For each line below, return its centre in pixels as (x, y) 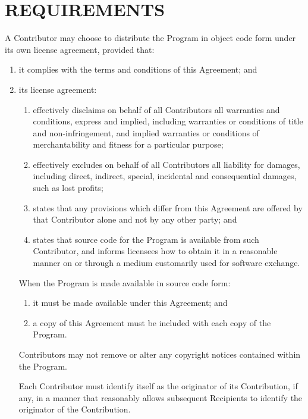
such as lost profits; (68, 188)
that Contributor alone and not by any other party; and (135, 219)
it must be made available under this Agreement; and (130, 303)
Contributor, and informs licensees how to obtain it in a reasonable (155, 251)
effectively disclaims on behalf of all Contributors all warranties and (156, 109)
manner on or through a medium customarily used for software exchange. (166, 263)
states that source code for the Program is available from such (146, 239)
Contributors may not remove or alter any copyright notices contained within (160, 354)
